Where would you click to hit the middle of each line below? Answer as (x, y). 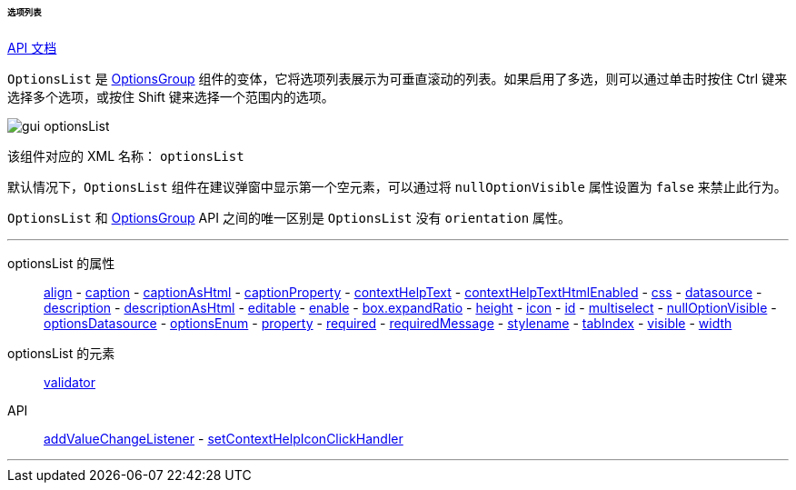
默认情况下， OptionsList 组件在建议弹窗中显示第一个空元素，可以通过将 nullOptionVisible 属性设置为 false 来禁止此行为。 (397, 186)
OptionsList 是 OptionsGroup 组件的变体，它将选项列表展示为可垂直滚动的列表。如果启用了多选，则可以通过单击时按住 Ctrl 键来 (398, 78)
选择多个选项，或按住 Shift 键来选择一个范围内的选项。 (171, 96)
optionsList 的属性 (61, 263)
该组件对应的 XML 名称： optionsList (126, 155)
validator (70, 382)
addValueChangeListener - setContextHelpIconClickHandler (224, 438)
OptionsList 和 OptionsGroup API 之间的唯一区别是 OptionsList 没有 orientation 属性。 (289, 217)
